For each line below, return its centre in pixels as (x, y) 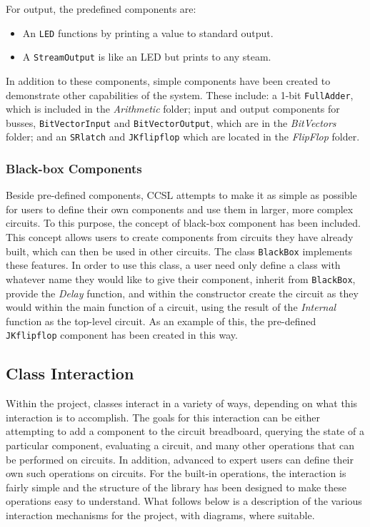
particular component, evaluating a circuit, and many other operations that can (180, 445)
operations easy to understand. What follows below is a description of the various (184, 501)
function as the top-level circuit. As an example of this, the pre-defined (161, 321)
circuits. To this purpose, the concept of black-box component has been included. (184, 223)
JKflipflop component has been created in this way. (122, 335)
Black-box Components (74, 168)
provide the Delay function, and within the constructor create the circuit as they (182, 293)
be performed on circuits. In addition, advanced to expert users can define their (180, 459)
